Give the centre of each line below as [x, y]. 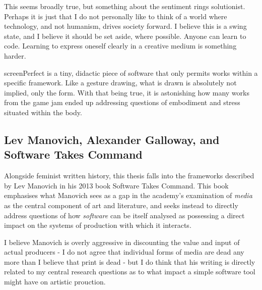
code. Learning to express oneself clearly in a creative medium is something [120, 46]
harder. [15, 55]
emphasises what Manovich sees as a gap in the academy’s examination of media [128, 195]
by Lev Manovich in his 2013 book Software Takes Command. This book [116, 185]
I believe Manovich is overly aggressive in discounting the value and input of [122, 242]
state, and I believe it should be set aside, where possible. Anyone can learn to [125, 36]
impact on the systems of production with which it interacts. [98, 225]
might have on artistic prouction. [55, 282]
